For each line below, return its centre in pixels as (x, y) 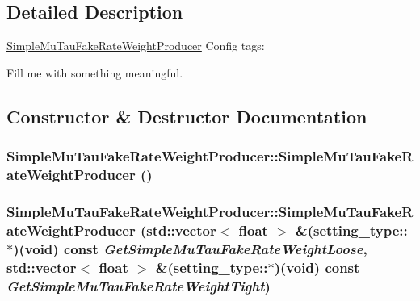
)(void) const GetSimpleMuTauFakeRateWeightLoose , (190, 248)
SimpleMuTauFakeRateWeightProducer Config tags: (136, 46)
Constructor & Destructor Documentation (187, 116)
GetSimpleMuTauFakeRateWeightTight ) (139, 285)
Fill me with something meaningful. (95, 72)
